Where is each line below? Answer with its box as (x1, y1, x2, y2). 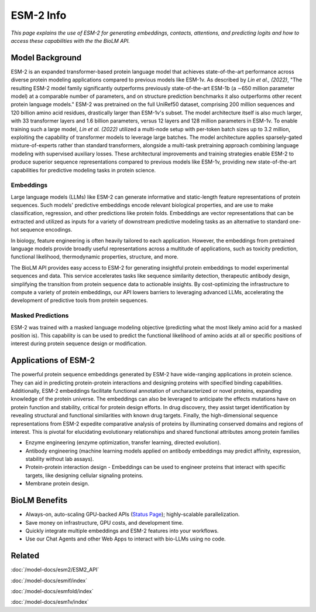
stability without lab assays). (25, 455, 94, 463)
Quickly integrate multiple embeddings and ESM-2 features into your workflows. (25, 527, 219, 534)
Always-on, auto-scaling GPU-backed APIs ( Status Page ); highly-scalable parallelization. (25, 511, 240, 518)
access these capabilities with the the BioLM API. (11, 37, 130, 44)
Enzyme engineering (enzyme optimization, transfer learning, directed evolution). (25, 439, 222, 446)
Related (11, 551, 40, 561)
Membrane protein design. (25, 480, 90, 487)
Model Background (11, 53, 82, 63)
